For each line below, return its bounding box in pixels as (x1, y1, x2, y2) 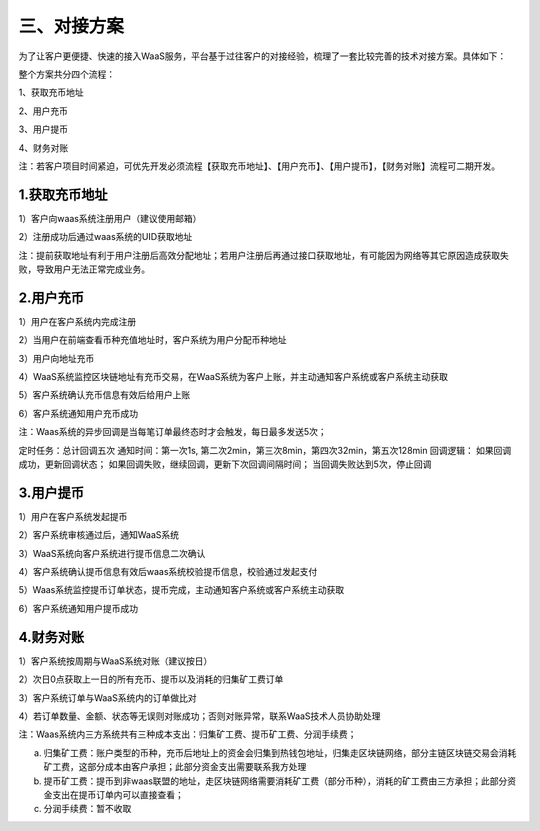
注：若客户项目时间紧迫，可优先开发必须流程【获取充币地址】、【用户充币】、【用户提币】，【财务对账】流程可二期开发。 (18, 160, 500, 172)
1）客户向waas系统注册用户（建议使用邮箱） (18, 212, 202, 224)
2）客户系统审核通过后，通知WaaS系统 (18, 529, 180, 541)
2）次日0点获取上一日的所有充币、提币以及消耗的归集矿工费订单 (18, 673, 284, 685)
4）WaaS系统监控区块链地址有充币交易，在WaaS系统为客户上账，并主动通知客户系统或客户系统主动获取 (18, 371, 449, 383)
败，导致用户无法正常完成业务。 (18, 263, 150, 275)
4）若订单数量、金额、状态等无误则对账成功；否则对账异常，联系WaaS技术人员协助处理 (18, 710, 381, 722)
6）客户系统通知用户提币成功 (18, 602, 139, 614)
